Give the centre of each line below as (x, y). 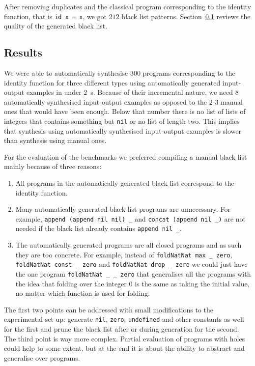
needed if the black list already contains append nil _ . (99, 228)
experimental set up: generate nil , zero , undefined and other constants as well (124, 319)
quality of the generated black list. (56, 26)
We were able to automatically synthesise (66, 73)
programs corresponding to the (189, 73)
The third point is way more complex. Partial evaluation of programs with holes (125, 338)
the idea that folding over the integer (71, 283)
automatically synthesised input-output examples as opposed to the (106, 101)
